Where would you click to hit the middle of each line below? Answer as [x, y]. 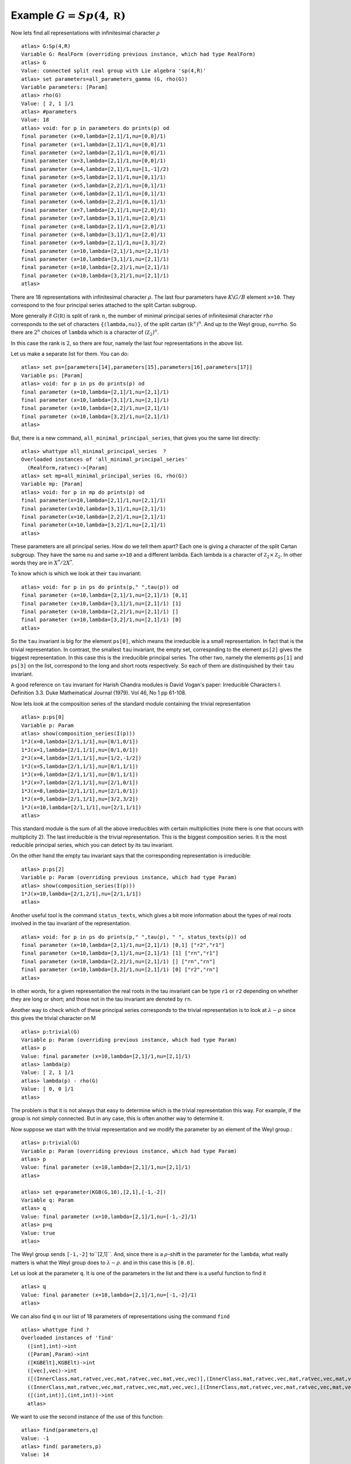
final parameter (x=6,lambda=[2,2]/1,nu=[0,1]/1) [94, 202]
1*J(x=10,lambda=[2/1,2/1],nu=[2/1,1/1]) [81, 894]
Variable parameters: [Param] [65, 87]
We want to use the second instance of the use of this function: [87, 1417]
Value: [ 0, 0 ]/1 [48, 1089]
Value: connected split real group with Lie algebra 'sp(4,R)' [114, 71]
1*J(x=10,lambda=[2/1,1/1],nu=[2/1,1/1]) [81, 807]
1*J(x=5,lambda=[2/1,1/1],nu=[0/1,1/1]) [80, 766]
